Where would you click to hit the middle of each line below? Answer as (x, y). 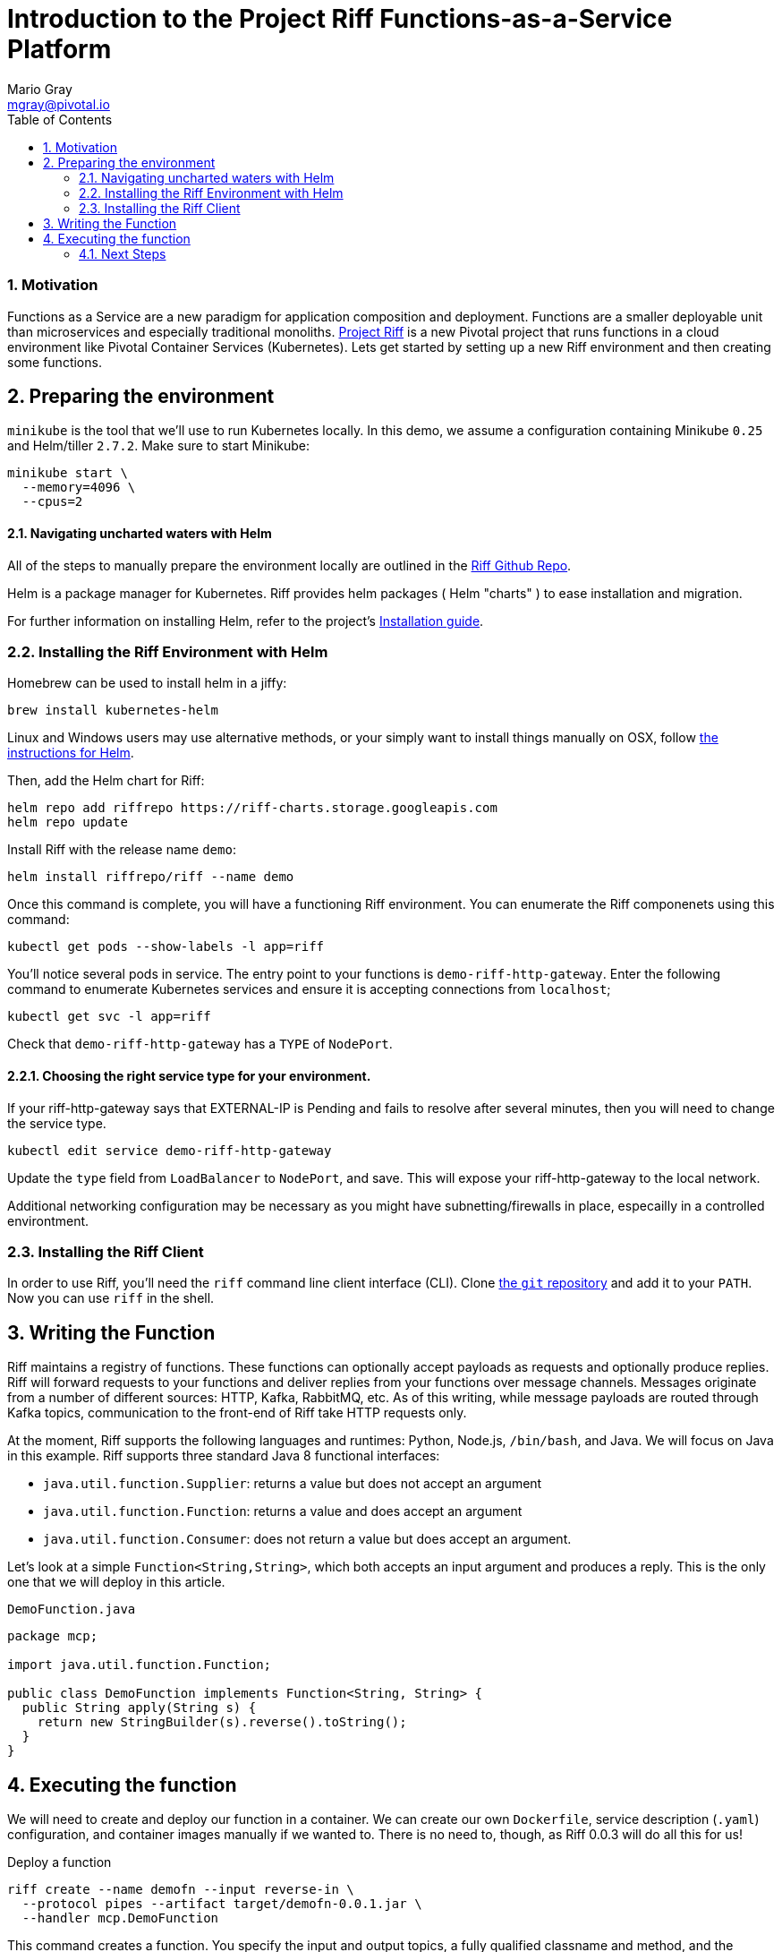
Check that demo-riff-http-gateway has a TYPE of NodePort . (200, 1044)
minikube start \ (68, 473)
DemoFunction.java (72, 1610)
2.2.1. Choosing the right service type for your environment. (189, 1075)
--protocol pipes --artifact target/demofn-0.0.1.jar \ (222, 1903)
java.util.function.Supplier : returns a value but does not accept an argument (293, 1484)
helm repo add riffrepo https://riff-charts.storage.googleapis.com (252, 808)
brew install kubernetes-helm (113, 711)
